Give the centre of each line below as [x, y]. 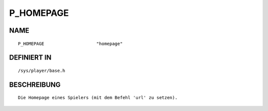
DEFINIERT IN [30, 58]
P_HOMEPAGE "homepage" [70, 44]
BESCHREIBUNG [35, 84]
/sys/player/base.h [42, 70]
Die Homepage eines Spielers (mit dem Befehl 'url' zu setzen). [98, 98]
